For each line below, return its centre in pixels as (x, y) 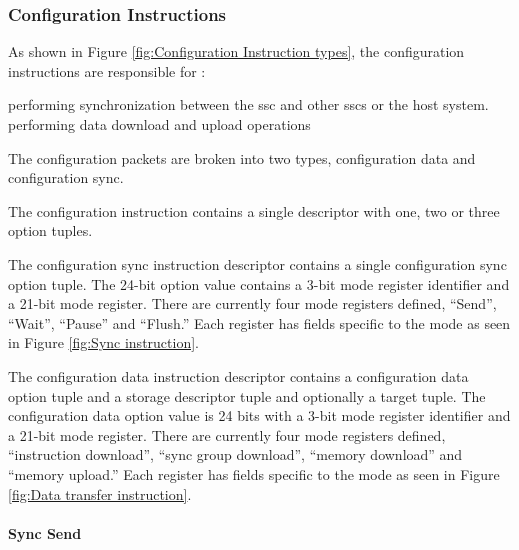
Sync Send (45, 532)
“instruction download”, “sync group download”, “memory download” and (235, 454)
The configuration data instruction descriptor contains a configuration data (238, 375)
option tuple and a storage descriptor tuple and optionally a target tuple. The (247, 395)
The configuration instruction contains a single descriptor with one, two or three (254, 210)
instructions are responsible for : (107, 70)
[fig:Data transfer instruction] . (100, 493)
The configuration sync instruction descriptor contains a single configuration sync (257, 263)
